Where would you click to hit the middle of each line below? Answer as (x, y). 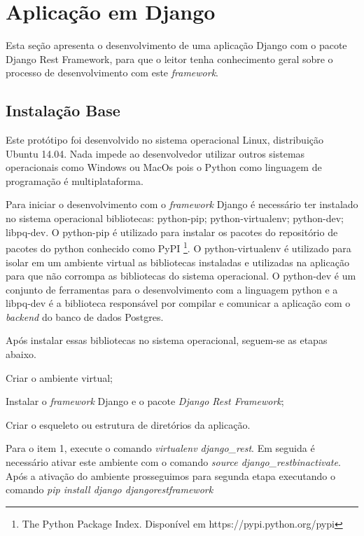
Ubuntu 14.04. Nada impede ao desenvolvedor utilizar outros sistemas (155, 153)
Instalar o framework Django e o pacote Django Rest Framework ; (145, 401)
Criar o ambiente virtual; (59, 377)
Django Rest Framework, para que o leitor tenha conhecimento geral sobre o (169, 59)
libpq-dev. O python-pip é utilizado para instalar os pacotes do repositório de (172, 232)
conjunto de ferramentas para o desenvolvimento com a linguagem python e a (172, 289)
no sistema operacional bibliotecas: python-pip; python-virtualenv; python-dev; (175, 218)
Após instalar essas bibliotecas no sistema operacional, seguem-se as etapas (167, 340)
